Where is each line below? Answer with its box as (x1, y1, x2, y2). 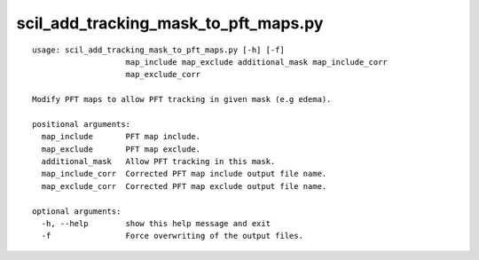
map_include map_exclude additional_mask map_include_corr (125, 57, 388, 67)
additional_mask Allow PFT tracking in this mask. (41, 156, 276, 167)
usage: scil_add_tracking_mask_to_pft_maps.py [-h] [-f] (32, 44, 286, 55)
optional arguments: (32, 206, 122, 217)
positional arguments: (32, 119, 131, 129)
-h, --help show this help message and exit (41, 218, 271, 229)
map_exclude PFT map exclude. (41, 144, 201, 154)
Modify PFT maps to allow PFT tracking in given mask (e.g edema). (32, 94, 332, 105)
